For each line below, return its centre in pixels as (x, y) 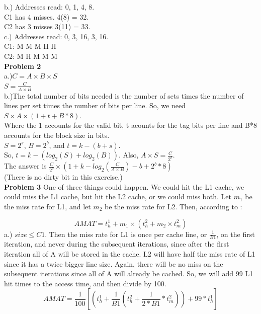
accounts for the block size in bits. (57, 135)
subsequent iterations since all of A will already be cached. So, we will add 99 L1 (129, 273)
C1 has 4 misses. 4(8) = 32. (47, 16)
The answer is (25, 166)
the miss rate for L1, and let (48, 206)
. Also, (128, 155)
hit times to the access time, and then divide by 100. (85, 283)
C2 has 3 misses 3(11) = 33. (47, 26)
